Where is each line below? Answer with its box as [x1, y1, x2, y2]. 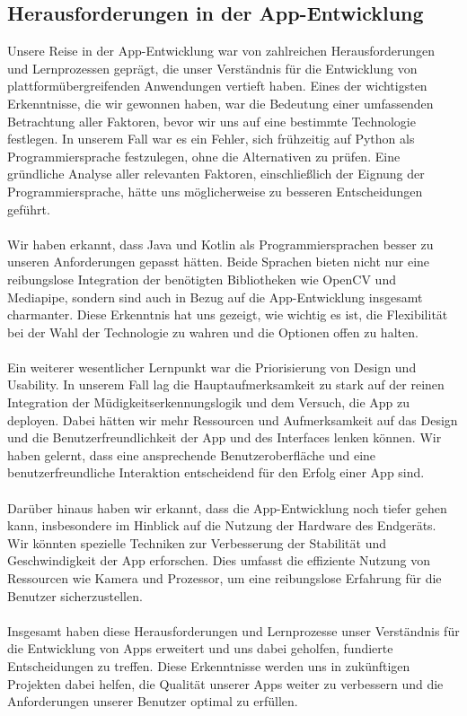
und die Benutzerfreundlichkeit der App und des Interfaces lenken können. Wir [7, 428, 442, 447]
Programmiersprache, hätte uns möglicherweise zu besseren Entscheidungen [7, 181, 423, 200]
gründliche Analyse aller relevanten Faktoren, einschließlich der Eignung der [7, 164, 425, 183]
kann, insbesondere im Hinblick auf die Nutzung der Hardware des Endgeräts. [7, 516, 436, 535]
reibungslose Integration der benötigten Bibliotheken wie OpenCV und [7, 269, 396, 288]
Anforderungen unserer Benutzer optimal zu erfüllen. [7, 692, 298, 711]
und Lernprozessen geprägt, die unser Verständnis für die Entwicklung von [7, 58, 418, 77]
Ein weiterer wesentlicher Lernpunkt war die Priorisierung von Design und [7, 357, 417, 376]
